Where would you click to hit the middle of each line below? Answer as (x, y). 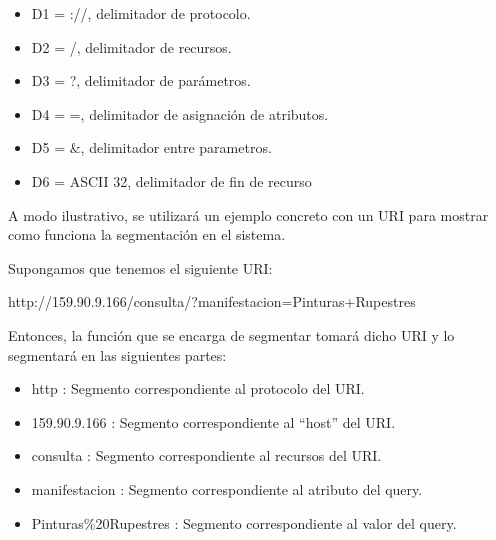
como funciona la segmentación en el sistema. (147, 234)
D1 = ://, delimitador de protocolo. (141, 13)
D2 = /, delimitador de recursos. (131, 46)
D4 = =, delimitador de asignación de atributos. (180, 113)
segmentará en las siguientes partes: (117, 354)
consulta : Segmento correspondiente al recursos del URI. (206, 455)
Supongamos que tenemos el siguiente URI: (140, 267)
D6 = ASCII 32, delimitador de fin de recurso (171, 180)
